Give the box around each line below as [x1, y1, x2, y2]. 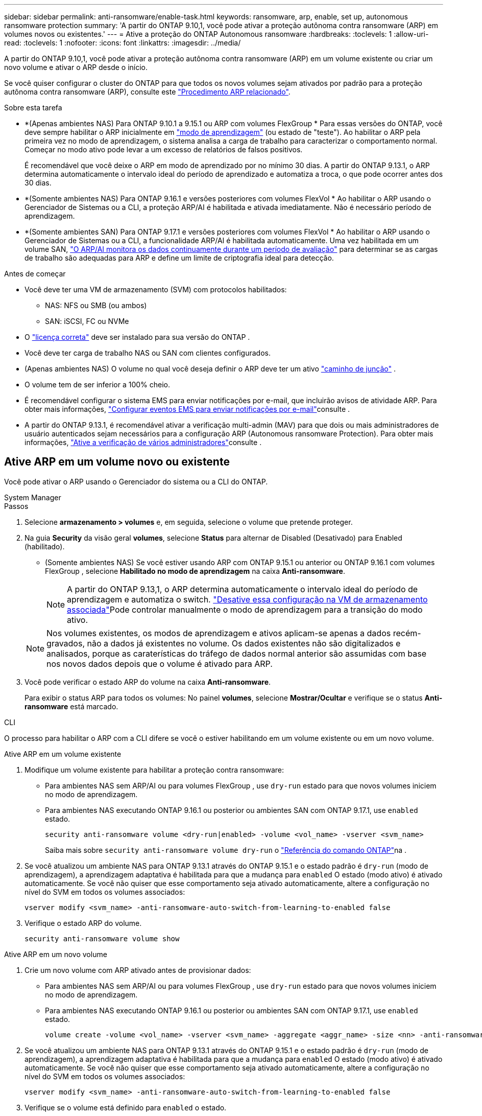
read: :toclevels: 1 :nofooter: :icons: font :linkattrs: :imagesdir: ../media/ [4, 38, 241, 47]
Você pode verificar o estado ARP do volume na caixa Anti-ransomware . [25, 677, 271, 686]
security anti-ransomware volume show [25, 934, 180, 943]
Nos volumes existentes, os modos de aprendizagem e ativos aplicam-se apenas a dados [46, 627, 391, 638]
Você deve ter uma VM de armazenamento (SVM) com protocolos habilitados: [25, 285, 287, 294]
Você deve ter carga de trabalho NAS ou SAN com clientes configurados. [25, 348, 271, 357]
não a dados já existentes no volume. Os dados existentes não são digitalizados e [87, 638, 401, 648]
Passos [4, 501, 29, 510]
